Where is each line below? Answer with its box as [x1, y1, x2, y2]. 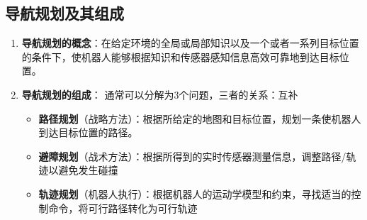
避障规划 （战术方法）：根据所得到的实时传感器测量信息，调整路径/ [38, 148, 346, 163]
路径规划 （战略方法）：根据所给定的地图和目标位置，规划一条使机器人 [38, 111, 361, 126]
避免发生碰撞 [58, 163, 118, 177]
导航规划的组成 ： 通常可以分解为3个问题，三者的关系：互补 [21, 87, 298, 101]
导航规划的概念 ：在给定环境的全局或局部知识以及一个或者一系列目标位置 [21, 35, 359, 50]
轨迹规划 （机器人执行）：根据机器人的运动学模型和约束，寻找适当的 [38, 186, 351, 201]
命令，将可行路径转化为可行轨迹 [48, 200, 198, 215]
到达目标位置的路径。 [38, 125, 138, 140]
